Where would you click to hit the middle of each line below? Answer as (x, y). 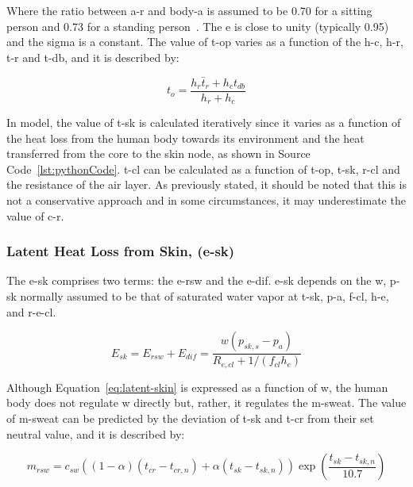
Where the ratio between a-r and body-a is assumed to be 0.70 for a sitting (189, 10)
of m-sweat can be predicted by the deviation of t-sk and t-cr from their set (190, 418)
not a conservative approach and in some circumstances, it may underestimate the (206, 200)
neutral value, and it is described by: (96, 433)
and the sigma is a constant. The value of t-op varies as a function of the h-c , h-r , (205, 42)
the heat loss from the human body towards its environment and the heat (185, 138)
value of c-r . (35, 215)
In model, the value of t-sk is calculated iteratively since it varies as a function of (204, 123)
